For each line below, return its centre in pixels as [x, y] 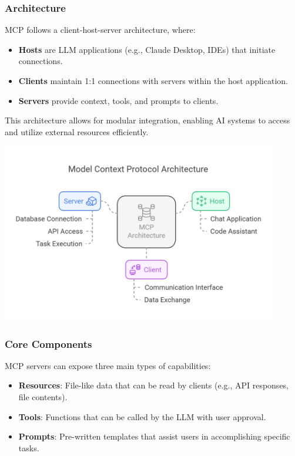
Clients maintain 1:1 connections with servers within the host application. [153, 81]
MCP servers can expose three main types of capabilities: [108, 365]
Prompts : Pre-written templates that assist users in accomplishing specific [154, 436]
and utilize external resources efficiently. [77, 131]
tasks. [29, 447]
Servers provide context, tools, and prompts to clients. [118, 100]
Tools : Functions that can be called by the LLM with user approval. [142, 416]
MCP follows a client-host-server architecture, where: [100, 30]
